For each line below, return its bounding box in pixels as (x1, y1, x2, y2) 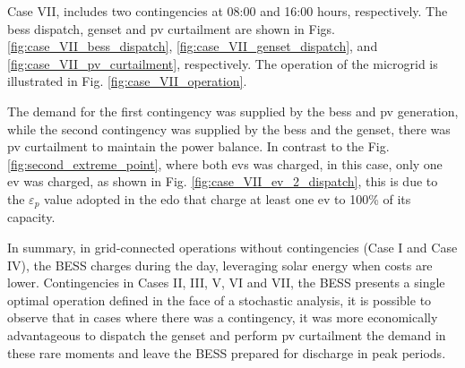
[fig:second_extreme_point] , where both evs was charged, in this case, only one (7, 154, 443, 173)
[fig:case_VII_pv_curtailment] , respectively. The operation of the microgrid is (7, 54, 438, 73)
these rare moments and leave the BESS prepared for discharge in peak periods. (7, 343, 446, 362)
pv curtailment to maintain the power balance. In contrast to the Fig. (7, 137, 390, 156)
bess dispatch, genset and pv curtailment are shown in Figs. (7, 19, 335, 38)
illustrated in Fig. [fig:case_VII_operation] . (7, 72, 247, 90)
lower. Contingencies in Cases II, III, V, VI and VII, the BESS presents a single (7, 273, 445, 292)
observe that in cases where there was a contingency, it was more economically (7, 308, 438, 327)
